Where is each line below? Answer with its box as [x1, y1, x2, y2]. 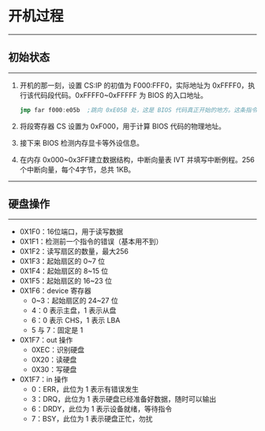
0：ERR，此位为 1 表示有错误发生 [31, 385, 140, 394]
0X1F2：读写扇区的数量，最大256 [19, 247, 129, 256]
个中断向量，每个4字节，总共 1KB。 [19, 165, 136, 174]
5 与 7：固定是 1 [31, 325, 84, 335]
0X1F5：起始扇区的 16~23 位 [19, 277, 113, 286]
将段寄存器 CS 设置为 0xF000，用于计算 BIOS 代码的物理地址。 [19, 121, 226, 131]
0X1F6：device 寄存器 [19, 286, 92, 295]
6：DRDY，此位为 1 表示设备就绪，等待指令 [31, 404, 173, 414]
